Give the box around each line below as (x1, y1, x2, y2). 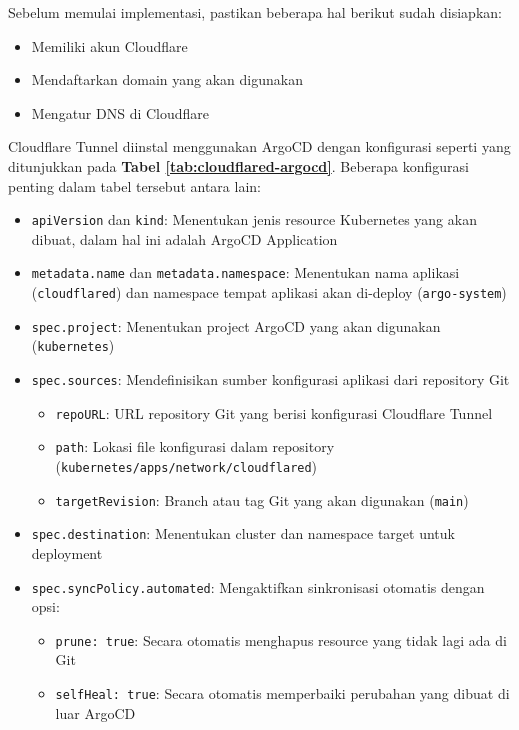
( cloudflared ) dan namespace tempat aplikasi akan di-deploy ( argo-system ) (31, 282, 507, 303)
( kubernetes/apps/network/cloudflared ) (55, 456, 318, 476)
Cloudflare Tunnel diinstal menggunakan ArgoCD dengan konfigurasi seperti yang (8, 136, 511, 157)
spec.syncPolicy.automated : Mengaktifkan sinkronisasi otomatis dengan (31, 576, 485, 597)
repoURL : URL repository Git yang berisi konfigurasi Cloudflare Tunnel (55, 402, 493, 423)
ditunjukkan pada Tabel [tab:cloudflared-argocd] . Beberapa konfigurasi (8, 155, 469, 176)
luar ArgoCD (55, 702, 136, 723)
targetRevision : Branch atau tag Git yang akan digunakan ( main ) (55, 489, 469, 510)
